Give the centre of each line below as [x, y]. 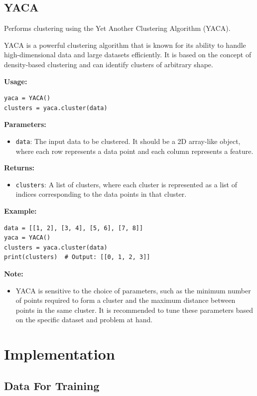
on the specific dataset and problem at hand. [84, 320]
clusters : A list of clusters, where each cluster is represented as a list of [126, 184]
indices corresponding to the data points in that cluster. [101, 194]
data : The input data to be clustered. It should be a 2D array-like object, [128, 141]
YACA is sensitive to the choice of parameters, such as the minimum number [133, 290]
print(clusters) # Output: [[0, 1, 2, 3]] [77, 257]
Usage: [16, 81]
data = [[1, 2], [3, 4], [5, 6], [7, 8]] [74, 228]
